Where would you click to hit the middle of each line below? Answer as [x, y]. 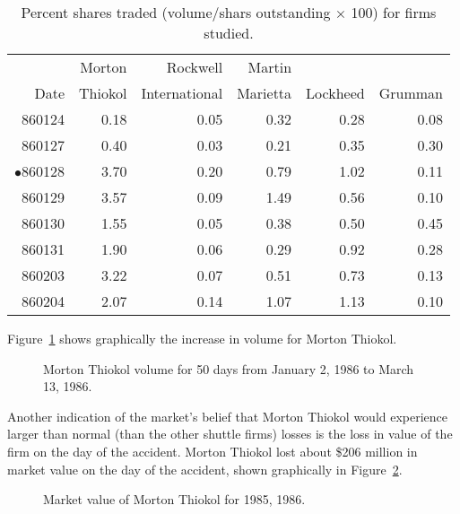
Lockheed [335, 93]
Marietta [265, 93]
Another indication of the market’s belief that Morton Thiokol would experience [228, 416]
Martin [270, 67]
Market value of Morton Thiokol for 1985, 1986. [174, 499]
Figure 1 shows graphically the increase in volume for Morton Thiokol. [202, 338]
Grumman [411, 93]
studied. [229, 33]
